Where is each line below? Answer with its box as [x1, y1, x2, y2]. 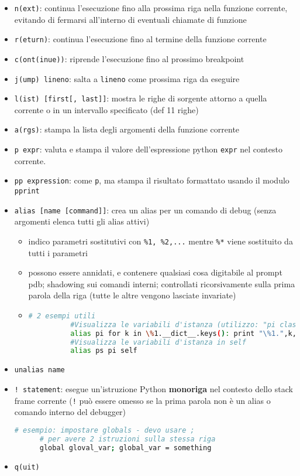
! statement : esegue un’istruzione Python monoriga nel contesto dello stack [14, 383, 293, 395]
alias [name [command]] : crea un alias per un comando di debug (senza [14, 203, 277, 216]
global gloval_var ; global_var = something [39, 443, 212, 452]
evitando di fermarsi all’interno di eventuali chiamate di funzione [14, 13, 247, 25]
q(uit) [14, 463, 40, 471]
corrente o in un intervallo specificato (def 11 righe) [14, 103, 199, 115]
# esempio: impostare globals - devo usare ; [14, 426, 195, 434]
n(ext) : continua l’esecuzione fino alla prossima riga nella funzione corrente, [14, 2, 288, 13]
